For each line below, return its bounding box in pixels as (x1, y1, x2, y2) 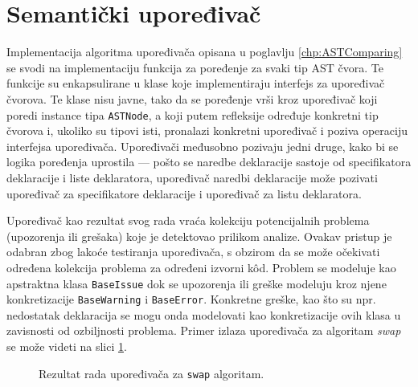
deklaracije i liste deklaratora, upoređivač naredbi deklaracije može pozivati (6, 169, 378, 185)
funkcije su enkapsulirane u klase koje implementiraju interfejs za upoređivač (6, 75, 385, 92)
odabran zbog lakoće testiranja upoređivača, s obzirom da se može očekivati (6, 243, 380, 260)
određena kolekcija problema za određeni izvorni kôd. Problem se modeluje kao (6, 259, 396, 275)
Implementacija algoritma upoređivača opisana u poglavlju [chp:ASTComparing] (6, 43, 403, 60)
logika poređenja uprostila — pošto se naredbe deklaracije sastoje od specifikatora (6, 153, 412, 170)
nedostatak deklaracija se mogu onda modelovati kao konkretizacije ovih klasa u (6, 306, 401, 323)
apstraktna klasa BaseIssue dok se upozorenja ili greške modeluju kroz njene (6, 275, 387, 291)
